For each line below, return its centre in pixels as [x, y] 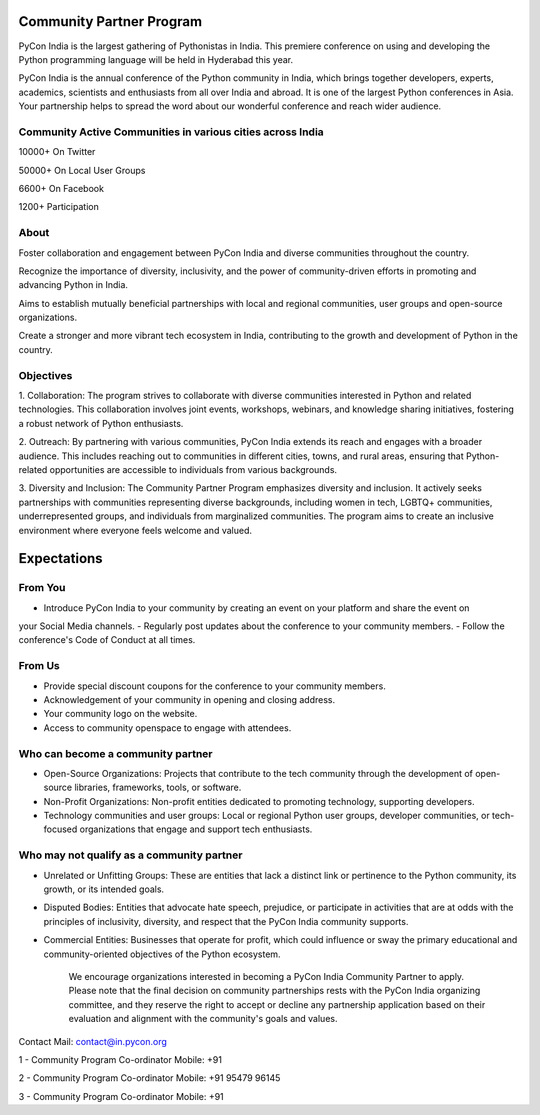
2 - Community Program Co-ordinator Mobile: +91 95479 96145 [149, 1078]
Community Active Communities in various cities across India [171, 132]
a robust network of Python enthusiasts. [101, 423]
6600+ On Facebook [61, 188]
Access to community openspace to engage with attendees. [167, 727]
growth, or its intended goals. [104, 889]
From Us [39, 666]
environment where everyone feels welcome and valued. [135, 530]
